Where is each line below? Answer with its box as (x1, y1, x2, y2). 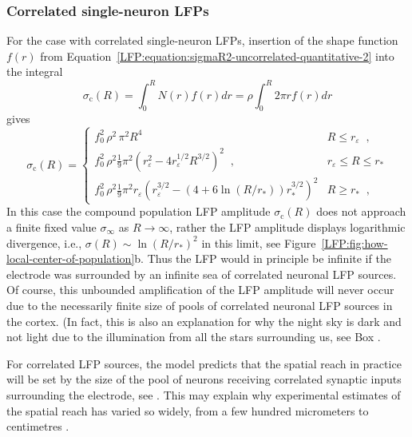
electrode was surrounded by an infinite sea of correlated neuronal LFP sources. (6, 265, 397, 282)
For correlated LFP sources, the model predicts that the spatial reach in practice (6, 355, 402, 371)
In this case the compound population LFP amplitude (6, 203, 271, 220)
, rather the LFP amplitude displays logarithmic (169, 219, 406, 236)
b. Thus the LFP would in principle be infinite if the (134, 250, 391, 267)
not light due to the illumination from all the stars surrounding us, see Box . (6, 328, 381, 345)
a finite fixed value (6, 219, 97, 236)
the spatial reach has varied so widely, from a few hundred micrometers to (6, 402, 369, 419)
